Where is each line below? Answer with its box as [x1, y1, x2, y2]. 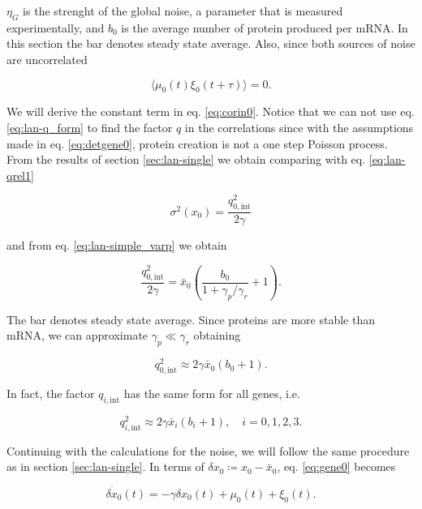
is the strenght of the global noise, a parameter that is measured [23, 2, 343, 19]
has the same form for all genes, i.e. [123, 384, 300, 401]
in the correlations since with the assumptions [184, 118, 414, 135]
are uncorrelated [6, 50, 88, 67]
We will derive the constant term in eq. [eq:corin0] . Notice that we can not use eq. [6, 103, 415, 120]
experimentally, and [6, 19, 105, 36]
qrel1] [6, 166, 34, 183]
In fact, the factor [6, 384, 95, 401]
